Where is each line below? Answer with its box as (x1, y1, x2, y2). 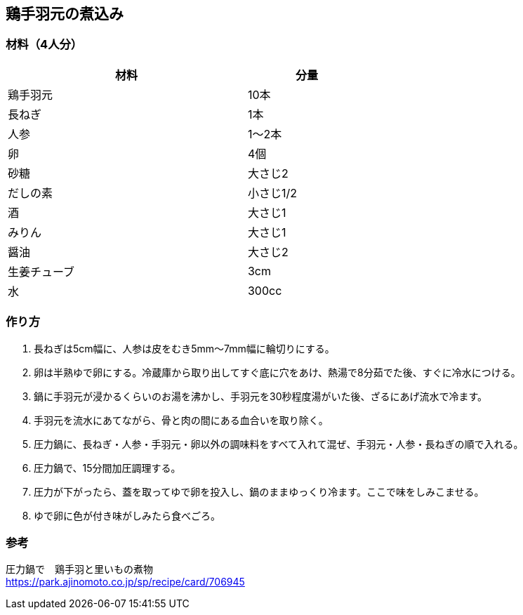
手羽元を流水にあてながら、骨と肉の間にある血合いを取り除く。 (34, 414, 329, 426)
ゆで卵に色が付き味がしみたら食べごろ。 (34, 509, 220, 522)
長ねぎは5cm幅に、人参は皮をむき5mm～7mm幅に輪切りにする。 (34, 342, 335, 355)
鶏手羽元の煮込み (6, 5, 124, 22)
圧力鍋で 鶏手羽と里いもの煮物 (6, 563, 153, 576)
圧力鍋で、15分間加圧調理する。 (34, 461, 181, 474)
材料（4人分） (6, 37, 83, 52)
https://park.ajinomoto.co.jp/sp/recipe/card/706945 (6, 576, 245, 588)
